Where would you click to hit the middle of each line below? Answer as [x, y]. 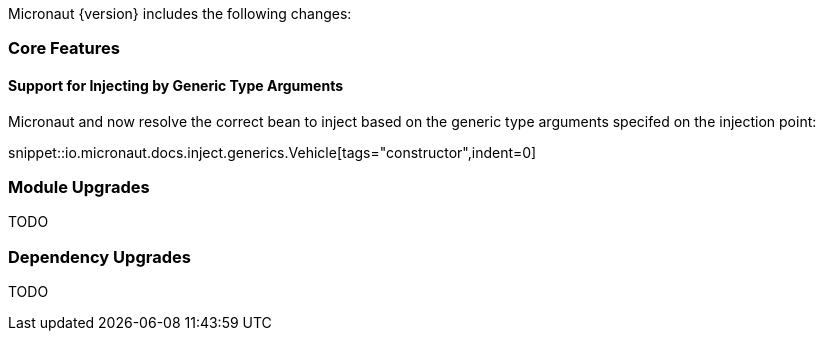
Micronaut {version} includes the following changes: [180, 13]
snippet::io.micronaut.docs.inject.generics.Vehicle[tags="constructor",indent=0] [272, 152]
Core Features [64, 48]
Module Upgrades [79, 186]
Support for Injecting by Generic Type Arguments [176, 85]
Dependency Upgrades [99, 256]
